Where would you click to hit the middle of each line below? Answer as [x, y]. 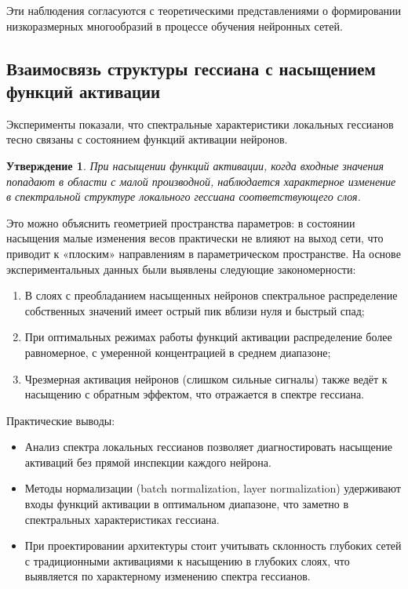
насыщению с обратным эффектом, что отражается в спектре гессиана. [194, 394]
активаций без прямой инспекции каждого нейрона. [148, 462]
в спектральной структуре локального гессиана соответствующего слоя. [184, 196]
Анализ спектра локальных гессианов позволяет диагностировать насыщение [208, 447]
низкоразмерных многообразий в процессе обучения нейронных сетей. [175, 25]
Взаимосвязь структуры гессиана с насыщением [191, 68]
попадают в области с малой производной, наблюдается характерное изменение [201, 181]
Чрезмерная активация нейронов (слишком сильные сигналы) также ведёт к [206, 378]
